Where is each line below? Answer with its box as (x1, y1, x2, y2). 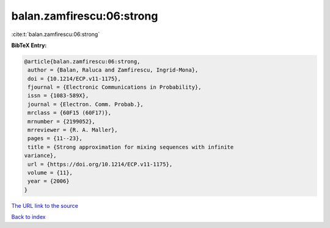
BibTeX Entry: (11, 42, 47, 49)
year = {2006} (28, 178, 70, 185)
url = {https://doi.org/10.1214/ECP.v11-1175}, (28, 161, 173, 167)
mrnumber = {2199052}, (28, 118, 96, 125)
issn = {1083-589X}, (28, 92, 89, 99)
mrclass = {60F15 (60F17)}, (28, 109, 112, 116)
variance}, (24, 152, 57, 159)
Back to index (11, 213, 46, 221)
